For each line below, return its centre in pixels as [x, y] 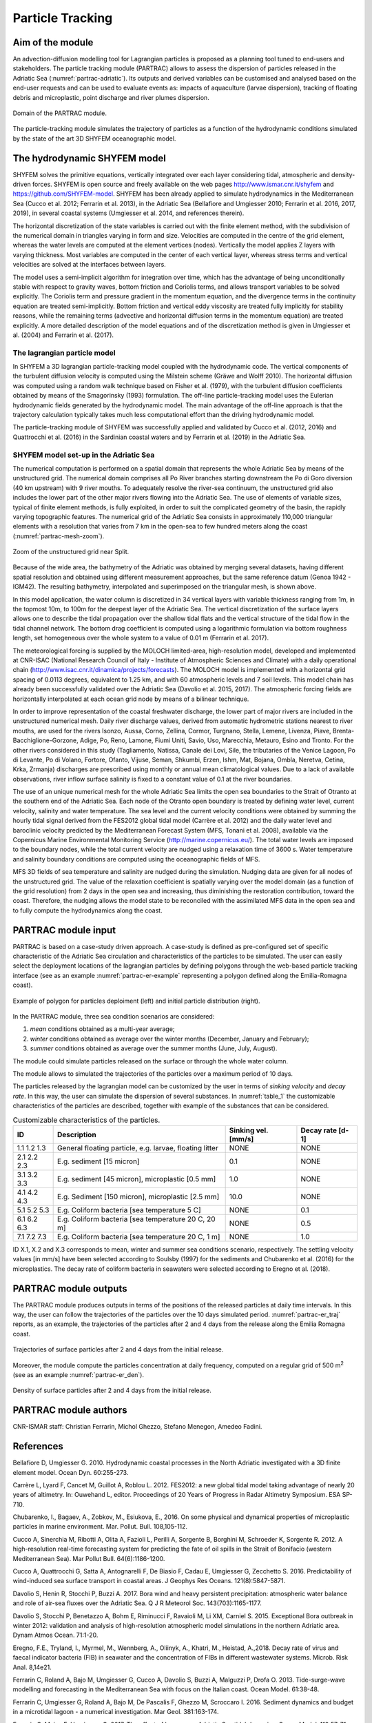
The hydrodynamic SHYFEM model [90, 158]
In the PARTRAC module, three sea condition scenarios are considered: [114, 1017]
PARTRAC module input [64, 930]
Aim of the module [53, 42]
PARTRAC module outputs [70, 1288]
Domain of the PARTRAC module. [60, 113]
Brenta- [343, 731]
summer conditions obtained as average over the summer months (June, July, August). [154, 1048]
